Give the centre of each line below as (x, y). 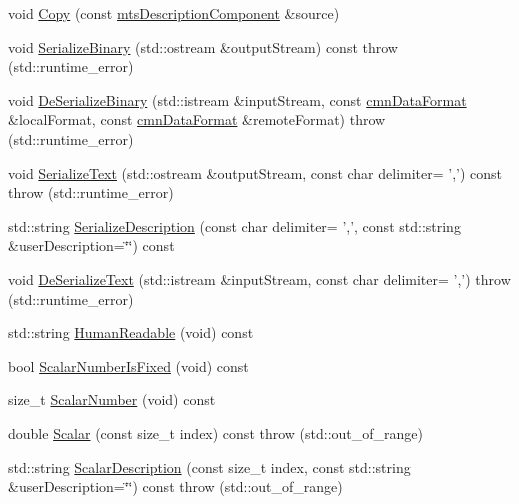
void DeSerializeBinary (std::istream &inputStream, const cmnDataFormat (237, 99)
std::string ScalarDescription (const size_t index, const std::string (209, 466)
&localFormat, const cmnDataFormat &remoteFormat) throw (197, 119)
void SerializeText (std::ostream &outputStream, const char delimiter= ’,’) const (255, 172)
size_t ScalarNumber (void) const (112, 399)
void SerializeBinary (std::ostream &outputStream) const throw (203, 46)
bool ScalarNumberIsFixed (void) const (128, 365)
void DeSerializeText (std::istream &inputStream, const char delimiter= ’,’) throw (259, 278)
